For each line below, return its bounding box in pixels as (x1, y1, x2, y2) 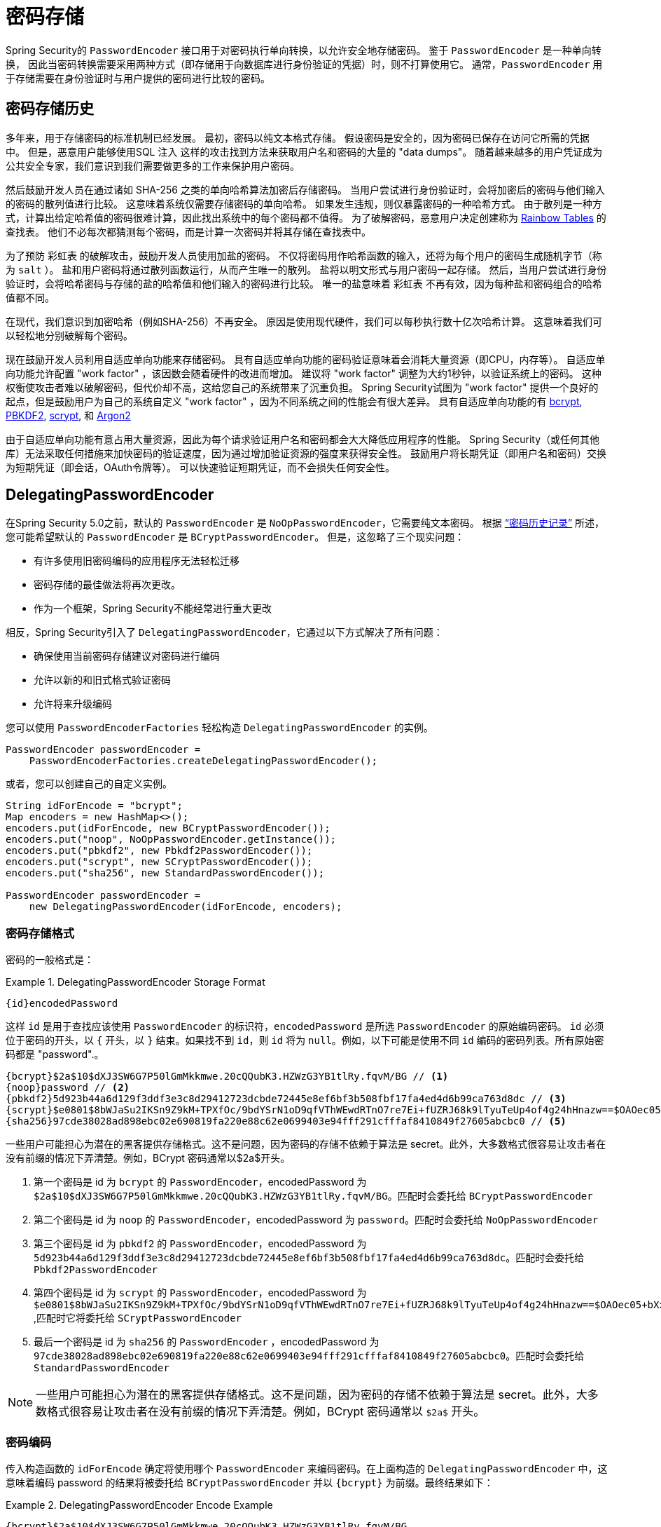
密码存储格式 (6, 925, 75, 940)
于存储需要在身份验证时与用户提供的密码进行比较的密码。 (6, 72, 270, 84)
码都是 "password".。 (6, 1048, 104, 1061)
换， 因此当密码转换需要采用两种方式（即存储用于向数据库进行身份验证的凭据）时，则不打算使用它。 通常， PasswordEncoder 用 (6, 57, 603, 70)
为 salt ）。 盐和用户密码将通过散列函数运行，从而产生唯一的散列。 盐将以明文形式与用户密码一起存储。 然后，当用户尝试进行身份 (6, 263, 607, 276)
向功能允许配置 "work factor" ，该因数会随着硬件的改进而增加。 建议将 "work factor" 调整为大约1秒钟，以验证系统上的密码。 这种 (6, 367, 601, 379)
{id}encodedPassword (6, 998, 118, 1010)
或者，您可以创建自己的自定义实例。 (6, 778, 172, 790)
